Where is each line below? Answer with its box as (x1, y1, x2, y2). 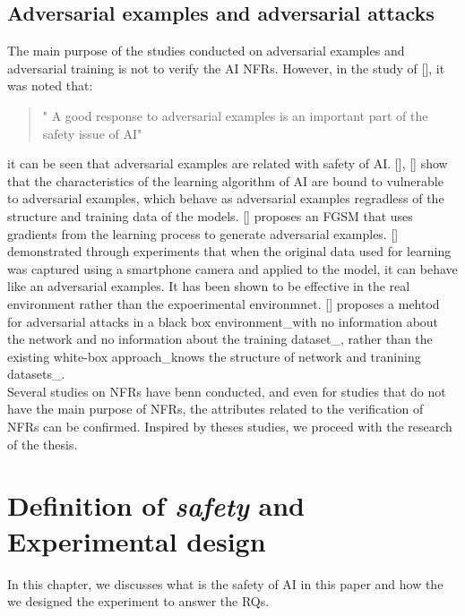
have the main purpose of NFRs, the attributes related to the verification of (7, 399, 424, 418)
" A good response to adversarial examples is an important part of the (42, 106, 428, 124)
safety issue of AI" (42, 124, 142, 142)
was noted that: (7, 76, 93, 95)
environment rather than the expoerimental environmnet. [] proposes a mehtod (7, 294, 440, 312)
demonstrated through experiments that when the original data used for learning (7, 242, 452, 261)
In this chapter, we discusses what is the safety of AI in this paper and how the (7, 574, 443, 593)
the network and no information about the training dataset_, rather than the (7, 329, 433, 348)
